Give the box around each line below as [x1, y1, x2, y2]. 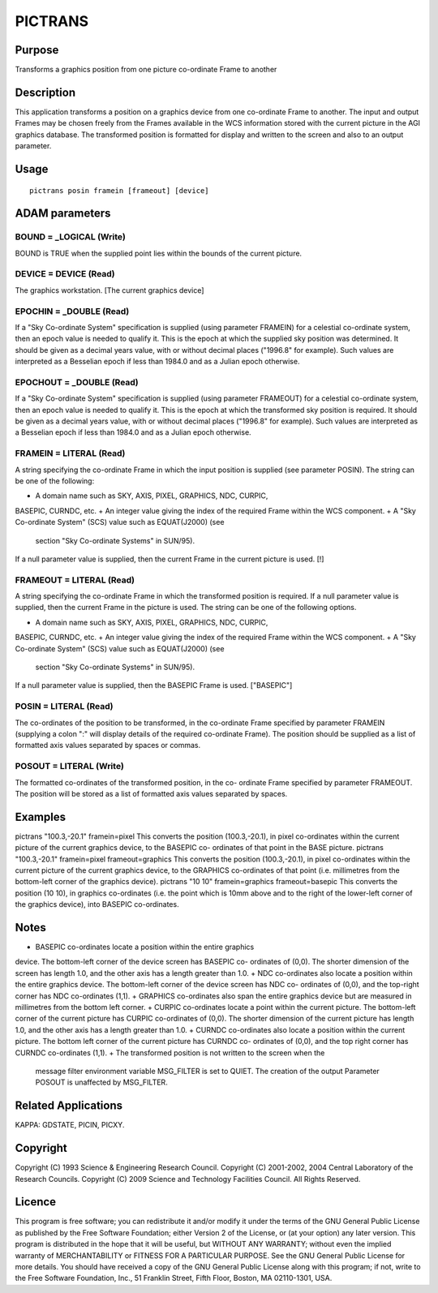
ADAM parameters [15, 207, 111, 221]
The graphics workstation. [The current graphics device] [15, 285, 204, 295]
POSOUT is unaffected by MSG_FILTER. [35, 1077, 168, 1087]
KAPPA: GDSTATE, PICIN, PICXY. [15, 1120, 125, 1130]
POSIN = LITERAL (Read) [15, 701, 114, 712]
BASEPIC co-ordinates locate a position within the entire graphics [35, 942, 255, 952]
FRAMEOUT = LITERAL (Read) [15, 574, 135, 586]
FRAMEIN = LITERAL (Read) [15, 448, 126, 459]
